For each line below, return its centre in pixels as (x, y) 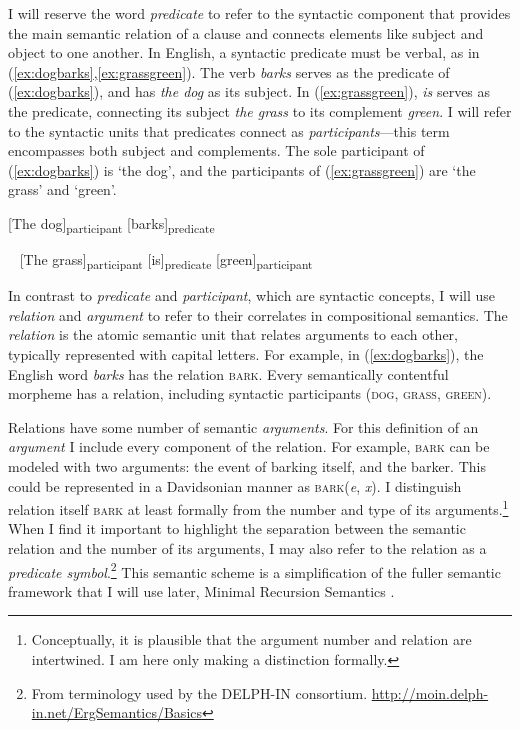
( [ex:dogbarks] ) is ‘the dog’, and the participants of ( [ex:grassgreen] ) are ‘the (242, 169)
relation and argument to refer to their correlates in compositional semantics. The (258, 314)
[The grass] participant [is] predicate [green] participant (166, 260)
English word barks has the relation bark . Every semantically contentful (228, 373)
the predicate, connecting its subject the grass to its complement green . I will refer (260, 110)
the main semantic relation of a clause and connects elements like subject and (246, 32)
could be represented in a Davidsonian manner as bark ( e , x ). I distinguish (235, 485)
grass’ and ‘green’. (62, 189)
